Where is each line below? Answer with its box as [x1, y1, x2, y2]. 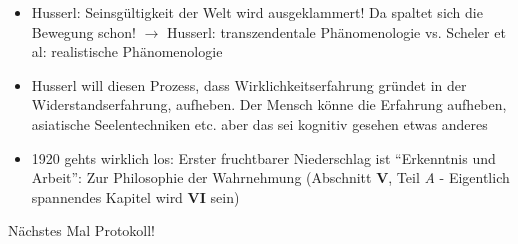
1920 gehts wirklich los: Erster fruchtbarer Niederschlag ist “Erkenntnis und [31, 147, 496, 168]
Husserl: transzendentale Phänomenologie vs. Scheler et [166, 21, 506, 42]
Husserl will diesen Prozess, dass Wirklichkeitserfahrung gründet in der [31, 74, 467, 95]
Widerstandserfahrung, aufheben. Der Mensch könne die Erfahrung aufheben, [31, 94, 507, 115]
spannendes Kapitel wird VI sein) [31, 186, 240, 207]
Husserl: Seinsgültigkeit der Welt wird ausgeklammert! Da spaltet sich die [31, 2, 483, 22]
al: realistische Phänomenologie [31, 41, 223, 62]
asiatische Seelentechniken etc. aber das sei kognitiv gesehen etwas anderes [31, 113, 488, 134]
